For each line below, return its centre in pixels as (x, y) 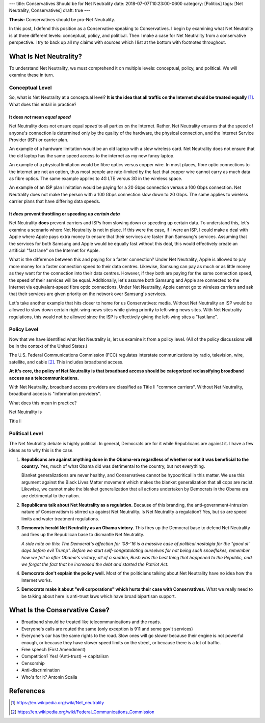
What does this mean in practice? (43, 403)
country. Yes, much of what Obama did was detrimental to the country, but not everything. (113, 466)
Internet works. (37, 580)
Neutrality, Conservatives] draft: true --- (50, 10)
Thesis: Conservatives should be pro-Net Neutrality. (62, 19)
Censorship (33, 663)
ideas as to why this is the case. (41, 451)
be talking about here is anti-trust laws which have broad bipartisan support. (99, 596)
